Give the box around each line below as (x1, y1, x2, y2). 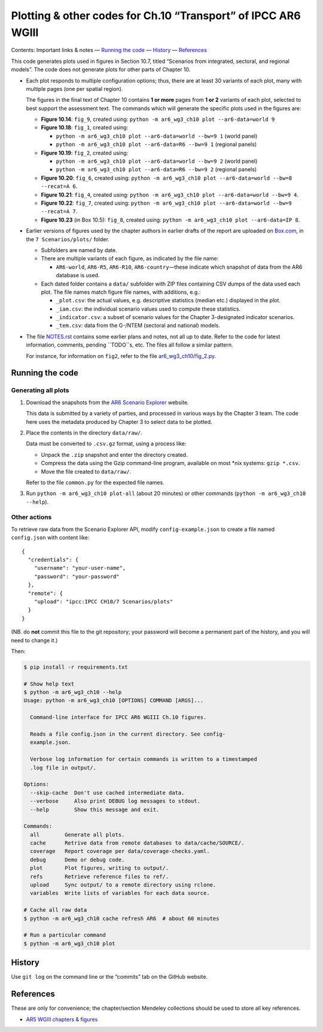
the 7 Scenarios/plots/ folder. (26, 235, 110, 242)
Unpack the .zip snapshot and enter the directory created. (41, 451, 188, 458)
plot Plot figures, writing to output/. (30, 865, 169, 872)
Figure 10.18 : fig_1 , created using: (41, 124, 129, 131)
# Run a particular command (23, 931, 106, 939)
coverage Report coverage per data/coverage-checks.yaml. (30, 848, 210, 855)
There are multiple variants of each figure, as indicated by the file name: (41, 255, 219, 262)
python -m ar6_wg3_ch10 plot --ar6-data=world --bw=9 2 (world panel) (56, 157, 258, 165)
